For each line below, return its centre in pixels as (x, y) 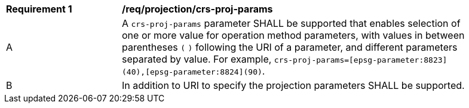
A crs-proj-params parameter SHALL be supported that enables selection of (291, 23)
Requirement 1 (39, 9)
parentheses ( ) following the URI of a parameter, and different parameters (290, 47)
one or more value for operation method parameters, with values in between (293, 35)
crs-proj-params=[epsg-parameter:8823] (361, 60)
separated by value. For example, (197, 59)
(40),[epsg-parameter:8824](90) (192, 72)
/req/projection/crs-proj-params (197, 9)
